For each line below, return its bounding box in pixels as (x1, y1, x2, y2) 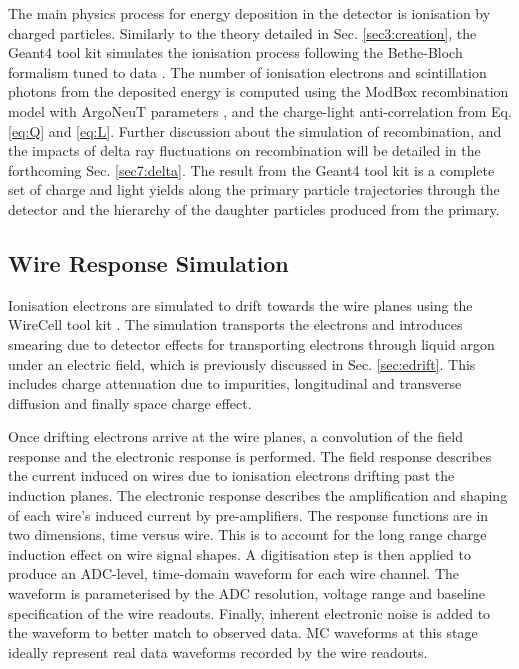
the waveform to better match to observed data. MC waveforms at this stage (8, 622, 478, 643)
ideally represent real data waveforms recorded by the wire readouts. (8, 641, 428, 662)
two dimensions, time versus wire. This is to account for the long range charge (8, 524, 487, 545)
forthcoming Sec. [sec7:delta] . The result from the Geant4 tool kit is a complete (8, 159, 495, 180)
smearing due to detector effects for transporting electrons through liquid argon (8, 333, 495, 354)
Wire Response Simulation (8, 247, 289, 278)
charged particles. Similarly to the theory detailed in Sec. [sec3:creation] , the (8, 22, 477, 43)
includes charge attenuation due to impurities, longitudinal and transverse (8, 373, 462, 394)
